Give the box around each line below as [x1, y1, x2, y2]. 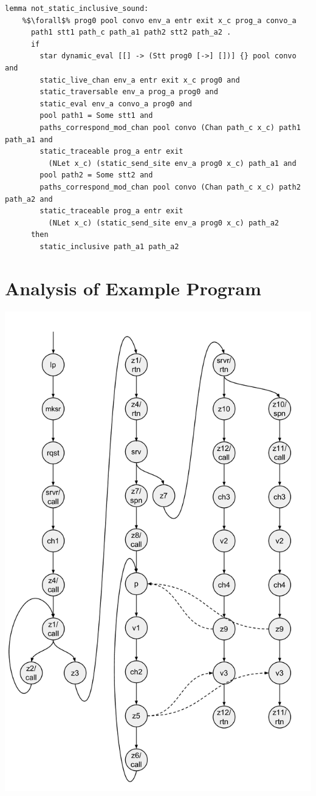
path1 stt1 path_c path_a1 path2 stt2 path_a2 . [30, 28, 232, 37]
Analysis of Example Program [5, 275, 261, 300]
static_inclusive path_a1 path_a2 [39, 242, 179, 251]
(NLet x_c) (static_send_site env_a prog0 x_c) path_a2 [48, 218, 280, 227]
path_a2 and [5, 194, 53, 204]
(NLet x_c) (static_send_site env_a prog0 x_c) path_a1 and [48, 159, 297, 168]
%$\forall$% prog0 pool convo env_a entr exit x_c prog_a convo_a [22, 16, 297, 25]
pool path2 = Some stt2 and [39, 171, 153, 180]
